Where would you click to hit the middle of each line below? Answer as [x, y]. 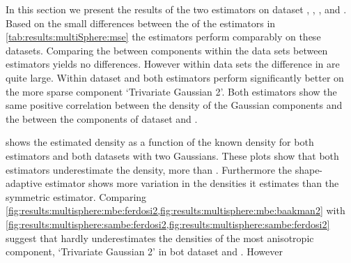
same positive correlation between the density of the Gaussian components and [174, 105]
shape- [309, 169]
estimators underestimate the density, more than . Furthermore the [149, 169]
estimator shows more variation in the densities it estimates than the [192, 183]
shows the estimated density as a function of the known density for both [160, 142]
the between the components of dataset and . [102, 118]
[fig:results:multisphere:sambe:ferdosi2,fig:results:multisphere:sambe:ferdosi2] [168, 224]
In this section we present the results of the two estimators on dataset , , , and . [176, 9]
